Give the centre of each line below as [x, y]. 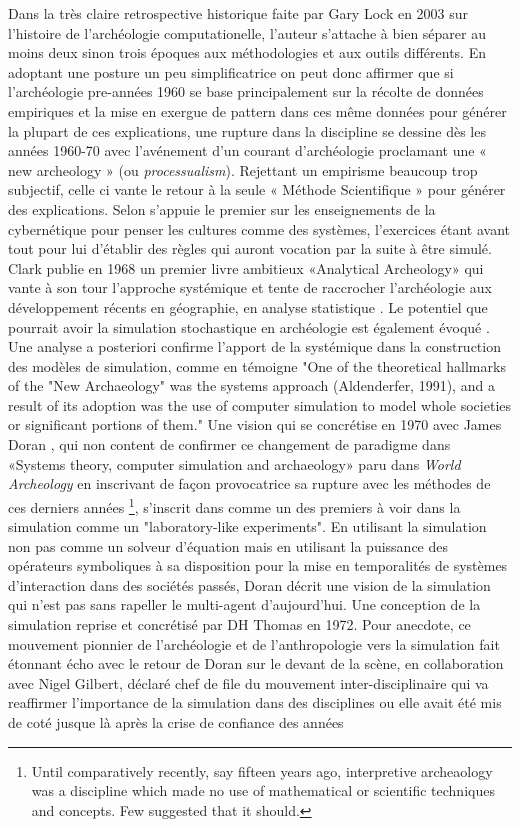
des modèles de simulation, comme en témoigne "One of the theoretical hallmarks [257, 365]
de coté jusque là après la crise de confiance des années [176, 722]
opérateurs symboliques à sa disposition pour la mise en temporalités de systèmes [258, 565]
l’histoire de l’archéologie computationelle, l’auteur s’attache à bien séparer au [247, 32]
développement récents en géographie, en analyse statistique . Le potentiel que [248, 306]
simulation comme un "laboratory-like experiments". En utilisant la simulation [247, 526]
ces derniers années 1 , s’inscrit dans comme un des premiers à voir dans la [234, 505]
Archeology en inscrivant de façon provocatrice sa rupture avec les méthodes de [249, 483]
